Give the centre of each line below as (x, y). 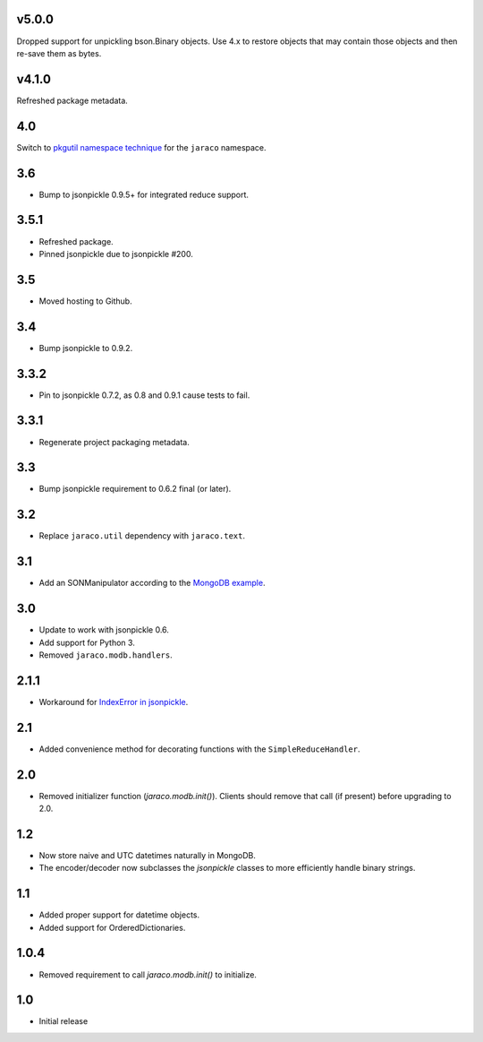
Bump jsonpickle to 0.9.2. (86, 348)
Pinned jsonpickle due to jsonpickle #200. (116, 254)
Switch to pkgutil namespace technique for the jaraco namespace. (142, 147)
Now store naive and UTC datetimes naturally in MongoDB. (148, 855)
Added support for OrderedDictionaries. (112, 927)
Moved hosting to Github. (86, 301)
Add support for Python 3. (87, 642)
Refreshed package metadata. (72, 100)
